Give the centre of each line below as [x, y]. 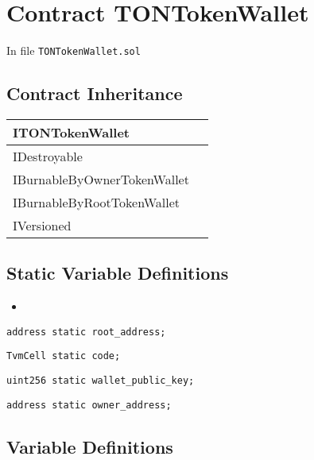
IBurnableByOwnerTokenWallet [101, 179]
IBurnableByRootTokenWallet [97, 202]
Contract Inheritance [95, 93]
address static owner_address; [89, 405]
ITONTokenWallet [72, 132]
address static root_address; [86, 332]
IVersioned [42, 225]
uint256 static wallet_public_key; [101, 381]
